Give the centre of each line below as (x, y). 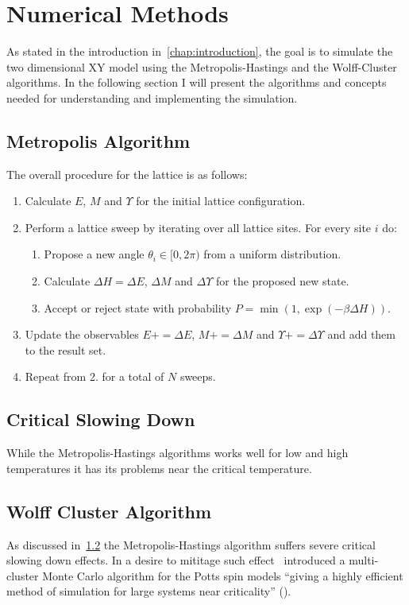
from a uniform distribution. (272, 254)
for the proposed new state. (283, 281)
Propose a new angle (94, 254)
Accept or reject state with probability (138, 307)
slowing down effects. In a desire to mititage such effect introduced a (176, 560)
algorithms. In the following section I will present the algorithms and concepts (197, 82)
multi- (364, 560)
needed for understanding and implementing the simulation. (152, 97)
